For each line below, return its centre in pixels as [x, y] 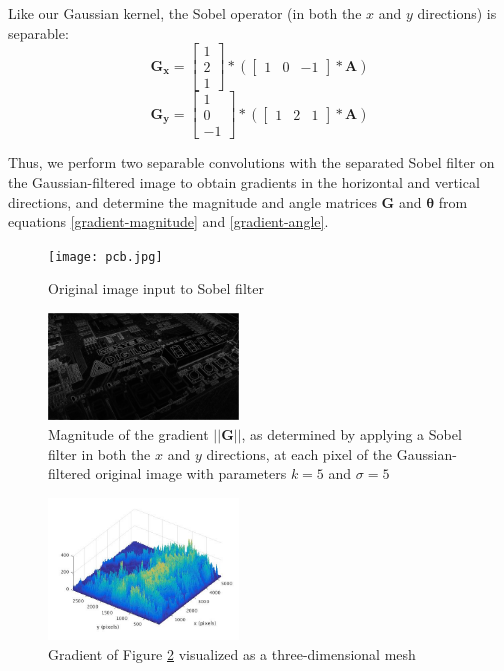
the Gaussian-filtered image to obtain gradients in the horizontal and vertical [244, 181]
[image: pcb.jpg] [105, 256]
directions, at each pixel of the [299, 453]
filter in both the [99, 453]
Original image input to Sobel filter [156, 288]
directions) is [457, 13]
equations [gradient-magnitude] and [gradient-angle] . [168, 221]
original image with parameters [191, 473]
